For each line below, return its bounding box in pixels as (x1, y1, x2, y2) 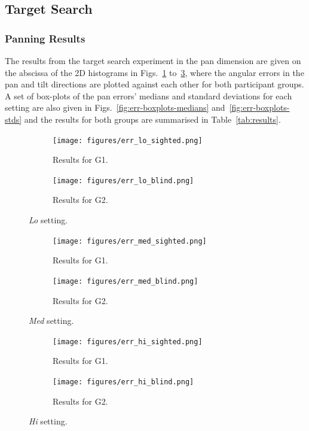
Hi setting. (29, 415, 68, 427)
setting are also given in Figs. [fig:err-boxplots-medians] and (5, 101, 225, 114)
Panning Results (5, 31, 85, 45)
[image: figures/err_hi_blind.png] (53, 378, 194, 386)
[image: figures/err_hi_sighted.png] (53, 337, 203, 346)
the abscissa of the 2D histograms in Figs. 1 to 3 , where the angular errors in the (5, 66, 304, 78)
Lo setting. (29, 214, 68, 226)
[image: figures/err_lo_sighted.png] (53, 136, 203, 145)
